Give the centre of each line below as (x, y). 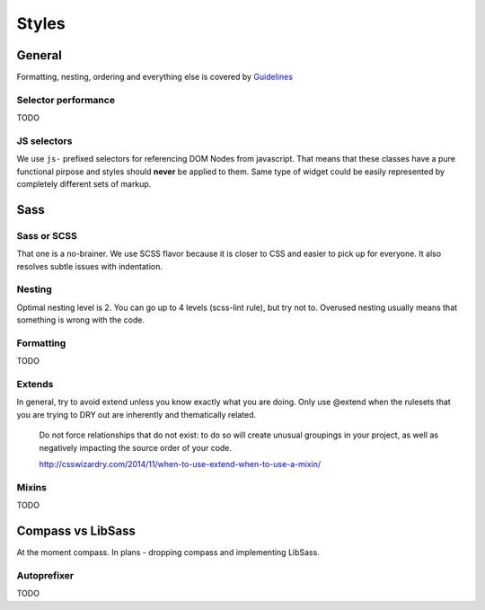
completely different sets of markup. (84, 184)
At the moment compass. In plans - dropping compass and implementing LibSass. (168, 553)
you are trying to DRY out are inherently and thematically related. (137, 414)
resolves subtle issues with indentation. (90, 266)
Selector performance (66, 100)
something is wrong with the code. (81, 320)
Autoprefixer (45, 575)
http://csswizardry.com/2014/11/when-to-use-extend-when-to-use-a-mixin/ (180, 464)
